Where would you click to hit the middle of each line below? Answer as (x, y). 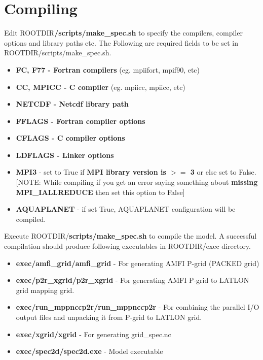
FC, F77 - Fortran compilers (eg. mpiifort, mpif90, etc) (108, 69)
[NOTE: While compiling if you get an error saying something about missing (137, 182)
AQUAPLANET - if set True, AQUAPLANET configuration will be (126, 209)
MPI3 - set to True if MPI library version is (91, 172)
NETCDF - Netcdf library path (72, 104)
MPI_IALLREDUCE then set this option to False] (100, 192)
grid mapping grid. (45, 290)
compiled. (31, 219)
